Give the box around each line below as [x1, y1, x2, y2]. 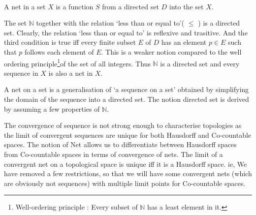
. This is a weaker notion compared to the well [101, 46, 242, 57]
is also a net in [48, 67, 93, 78]
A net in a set [4, 1, 46, 11]
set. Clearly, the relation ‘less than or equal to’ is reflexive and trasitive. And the [4, 27, 248, 37]
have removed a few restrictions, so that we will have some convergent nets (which [4, 168, 252, 179]
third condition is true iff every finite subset [4, 37, 136, 47]
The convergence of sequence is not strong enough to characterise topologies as [4, 120, 242, 130]
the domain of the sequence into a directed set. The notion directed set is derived [4, 94, 249, 104]
